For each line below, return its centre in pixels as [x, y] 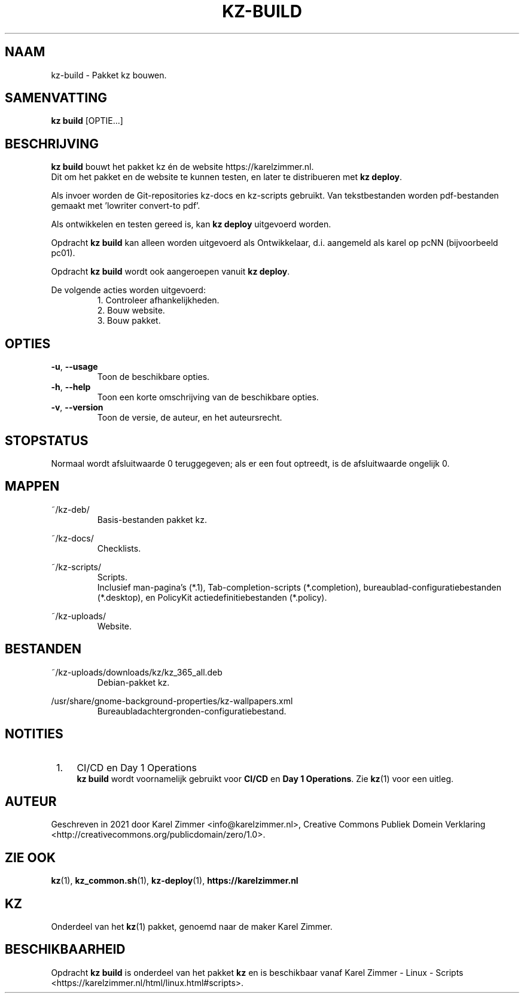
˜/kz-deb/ [70, 509]
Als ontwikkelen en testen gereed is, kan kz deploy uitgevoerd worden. [191, 224]
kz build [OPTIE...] [87, 121]
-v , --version [77, 407]
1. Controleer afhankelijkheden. [158, 300]
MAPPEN [32, 486]
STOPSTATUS [47, 440]
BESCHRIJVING [52, 144]
